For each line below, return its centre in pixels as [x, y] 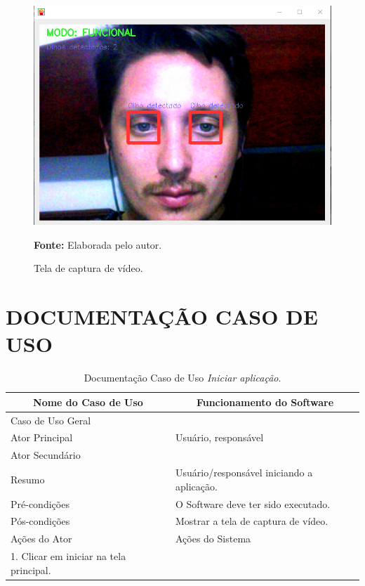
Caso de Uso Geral [51, 420]
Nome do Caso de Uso [88, 402]
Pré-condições [40, 503]
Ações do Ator [41, 539]
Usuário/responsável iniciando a [244, 473]
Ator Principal [42, 437]
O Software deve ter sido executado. [253, 503]
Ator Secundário [46, 455]
